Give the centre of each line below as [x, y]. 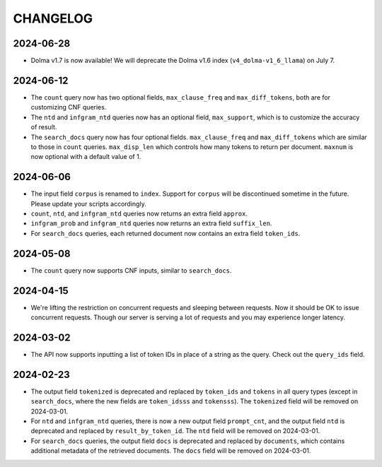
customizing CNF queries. [69, 107]
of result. [44, 127]
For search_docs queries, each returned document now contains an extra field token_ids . [166, 233]
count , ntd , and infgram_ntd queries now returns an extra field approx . [139, 213]
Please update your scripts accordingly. [88, 203]
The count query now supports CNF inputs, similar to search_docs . [131, 270]
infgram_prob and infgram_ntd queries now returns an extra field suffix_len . [151, 223]
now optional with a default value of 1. [86, 157]
